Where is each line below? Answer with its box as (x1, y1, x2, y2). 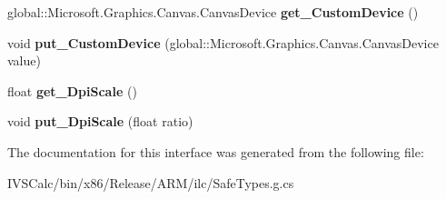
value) (7, 51, 41, 70)
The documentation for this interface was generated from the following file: (7, 142, 424, 161)
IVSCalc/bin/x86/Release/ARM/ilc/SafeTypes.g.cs (7, 173, 294, 192)
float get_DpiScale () (7, 81, 137, 100)
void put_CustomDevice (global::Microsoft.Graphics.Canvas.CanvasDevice (7, 33, 439, 52)
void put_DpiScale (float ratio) (7, 112, 193, 131)
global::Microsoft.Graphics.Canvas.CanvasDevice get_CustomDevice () (7, 3, 419, 21)
